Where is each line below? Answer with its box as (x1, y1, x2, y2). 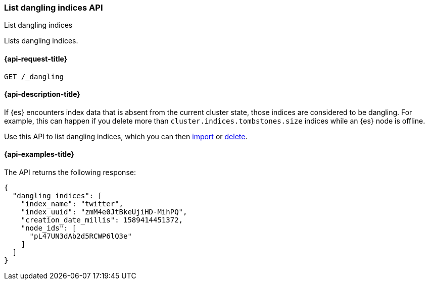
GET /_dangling (4, 72, 64, 81)
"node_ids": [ (21, 224, 77, 233)
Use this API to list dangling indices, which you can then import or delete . (4, 132, 248, 141)
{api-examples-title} (4, 150, 74, 159)
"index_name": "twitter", (21, 200, 124, 208)
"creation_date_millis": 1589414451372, (21, 216, 183, 224)
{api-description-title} (4, 90, 80, 99)
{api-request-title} (4, 54, 68, 63)
